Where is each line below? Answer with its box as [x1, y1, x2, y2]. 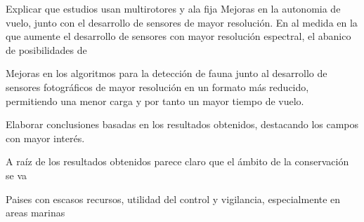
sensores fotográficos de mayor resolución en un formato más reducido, [6, 79, 309, 94]
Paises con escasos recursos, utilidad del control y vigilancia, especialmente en [6, 191, 341, 206]
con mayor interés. [6, 130, 85, 145]
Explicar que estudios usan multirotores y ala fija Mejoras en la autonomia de [6, 1, 341, 15]
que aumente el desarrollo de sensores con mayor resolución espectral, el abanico [6, 29, 351, 43]
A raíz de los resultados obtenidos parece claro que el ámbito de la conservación [6, 154, 349, 169]
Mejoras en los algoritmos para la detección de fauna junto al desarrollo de [6, 66, 327, 81]
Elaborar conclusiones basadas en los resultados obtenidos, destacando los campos [6, 117, 359, 132]
